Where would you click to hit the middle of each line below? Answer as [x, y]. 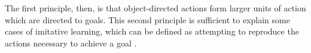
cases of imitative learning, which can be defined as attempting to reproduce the [152, 31]
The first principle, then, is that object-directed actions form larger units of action [155, 8]
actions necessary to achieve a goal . [71, 43]
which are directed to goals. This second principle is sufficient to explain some [147, 19]
